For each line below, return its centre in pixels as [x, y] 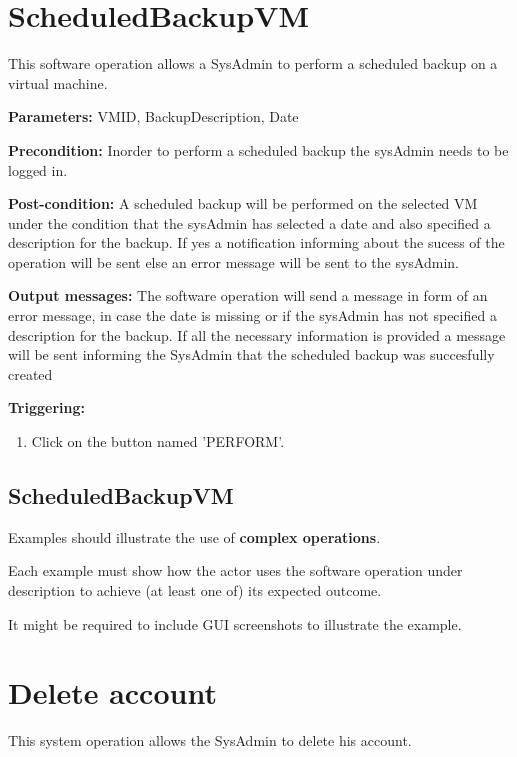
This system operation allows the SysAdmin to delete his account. [210, 740]
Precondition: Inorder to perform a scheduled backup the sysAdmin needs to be [258, 149]
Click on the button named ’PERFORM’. [158, 441]
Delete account [112, 692]
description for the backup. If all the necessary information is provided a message [257, 334]
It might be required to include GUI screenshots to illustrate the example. [235, 623]
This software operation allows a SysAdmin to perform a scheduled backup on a [253, 63]
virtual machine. [58, 82]
